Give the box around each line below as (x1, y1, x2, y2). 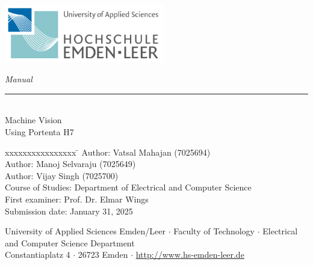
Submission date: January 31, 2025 (5, 204, 133, 217)
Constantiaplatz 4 (5, 248, 70, 261)
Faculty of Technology (173, 225, 255, 237)
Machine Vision (5, 114, 62, 126)
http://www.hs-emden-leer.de (135, 248, 244, 261)
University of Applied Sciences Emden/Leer (5, 225, 166, 237)
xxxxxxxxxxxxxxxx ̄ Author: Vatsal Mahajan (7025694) (5, 145, 211, 158)
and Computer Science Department (5, 236, 135, 249)
